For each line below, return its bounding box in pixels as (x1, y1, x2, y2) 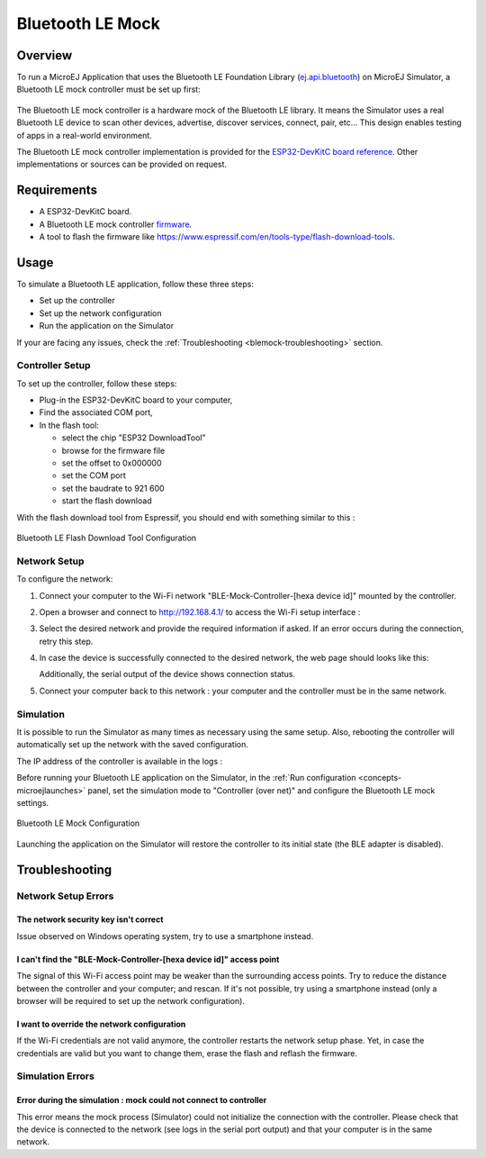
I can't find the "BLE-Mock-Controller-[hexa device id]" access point (16, 954, 280, 964)
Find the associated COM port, (39, 407, 153, 418)
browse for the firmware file (61, 445, 166, 456)
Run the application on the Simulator (39, 321, 175, 331)
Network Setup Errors (16, 890, 114, 902)
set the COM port (61, 470, 126, 481)
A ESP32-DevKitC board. (39, 206, 132, 217)
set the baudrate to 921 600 (61, 483, 166, 493)
